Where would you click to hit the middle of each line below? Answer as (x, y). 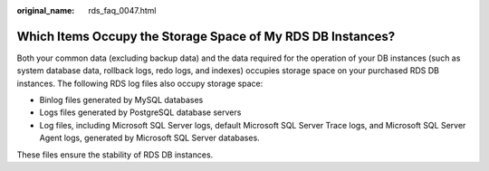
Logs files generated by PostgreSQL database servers (140, 112)
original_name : (46, 10)
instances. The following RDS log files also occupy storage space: (140, 83)
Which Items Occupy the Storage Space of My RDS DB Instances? (206, 36)
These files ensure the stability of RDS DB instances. (115, 155)
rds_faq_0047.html (122, 10)
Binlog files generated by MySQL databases (121, 100)
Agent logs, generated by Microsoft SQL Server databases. (149, 138)
